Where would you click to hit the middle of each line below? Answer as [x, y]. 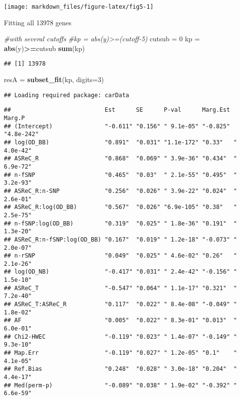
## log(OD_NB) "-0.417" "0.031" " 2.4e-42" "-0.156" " [120, 272]
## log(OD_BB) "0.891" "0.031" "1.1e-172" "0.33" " [120, 142]
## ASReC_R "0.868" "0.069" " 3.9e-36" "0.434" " [120, 159]
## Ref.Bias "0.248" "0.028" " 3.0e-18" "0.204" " [120, 369]
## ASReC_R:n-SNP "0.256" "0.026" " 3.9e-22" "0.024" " [120, 191]
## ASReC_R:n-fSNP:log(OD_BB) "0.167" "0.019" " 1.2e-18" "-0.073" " [120, 239]
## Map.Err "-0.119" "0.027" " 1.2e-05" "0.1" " [120, 353]
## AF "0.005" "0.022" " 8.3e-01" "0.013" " [120, 321]
